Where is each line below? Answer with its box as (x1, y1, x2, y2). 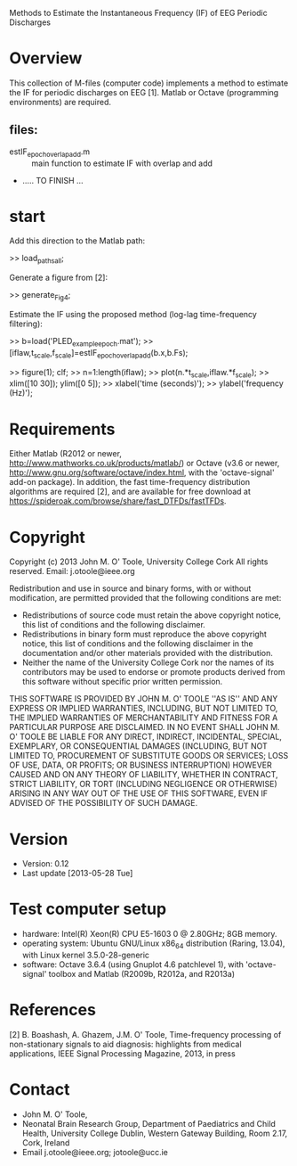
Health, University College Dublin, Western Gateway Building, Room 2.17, (21, 1128, 288, 1138)
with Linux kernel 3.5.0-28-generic (21, 949, 149, 961)
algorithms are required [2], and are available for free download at (9, 486, 252, 497)
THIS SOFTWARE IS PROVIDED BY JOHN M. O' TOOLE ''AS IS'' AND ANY (9, 694, 278, 704)
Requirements (9, 419, 116, 439)
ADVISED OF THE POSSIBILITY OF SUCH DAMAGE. (9, 798, 198, 809)
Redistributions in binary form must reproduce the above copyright (21, 628, 267, 640)
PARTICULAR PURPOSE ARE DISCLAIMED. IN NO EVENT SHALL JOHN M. (9, 722, 280, 733)
